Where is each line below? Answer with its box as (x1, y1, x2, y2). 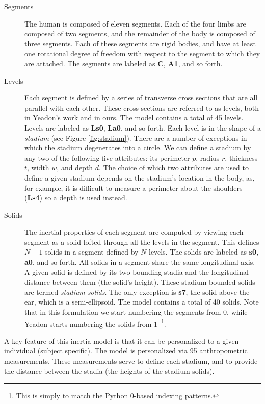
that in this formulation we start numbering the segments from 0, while (24, 307, 248, 317)
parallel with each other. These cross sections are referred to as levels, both (24, 102, 259, 113)
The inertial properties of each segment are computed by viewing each (24, 226, 244, 237)
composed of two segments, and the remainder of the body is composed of (24, 28, 255, 39)
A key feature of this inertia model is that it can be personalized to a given (4, 335, 239, 346)
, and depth (57, 162, 93, 173)
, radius (196, 152, 220, 163)
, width (27, 162, 49, 173)
